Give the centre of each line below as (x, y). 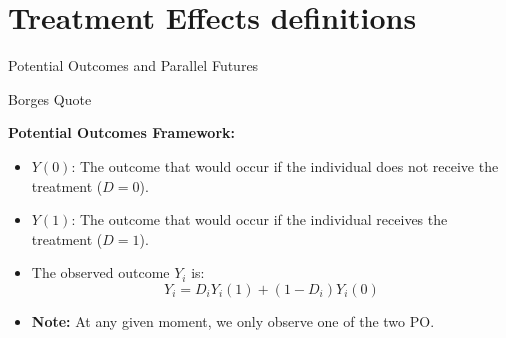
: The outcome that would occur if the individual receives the (259, 219)
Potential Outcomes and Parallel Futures (133, 65)
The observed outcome (100, 272)
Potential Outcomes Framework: (122, 132)
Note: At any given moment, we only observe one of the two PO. (233, 320)
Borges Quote (50, 98)
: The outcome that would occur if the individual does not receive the (285, 165)
